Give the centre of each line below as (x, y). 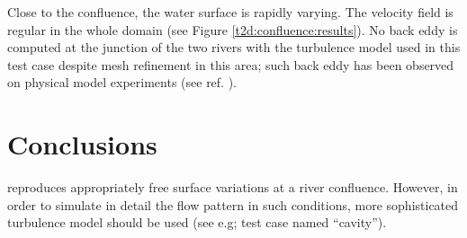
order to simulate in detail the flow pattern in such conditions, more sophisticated (233, 204)
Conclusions (82, 144)
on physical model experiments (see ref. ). (122, 82)
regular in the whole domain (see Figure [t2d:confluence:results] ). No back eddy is (233, 29)
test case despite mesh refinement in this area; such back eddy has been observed (231, 64)
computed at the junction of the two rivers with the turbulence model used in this (234, 47)
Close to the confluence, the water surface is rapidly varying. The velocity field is (230, 12)
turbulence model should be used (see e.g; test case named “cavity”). (197, 222)
